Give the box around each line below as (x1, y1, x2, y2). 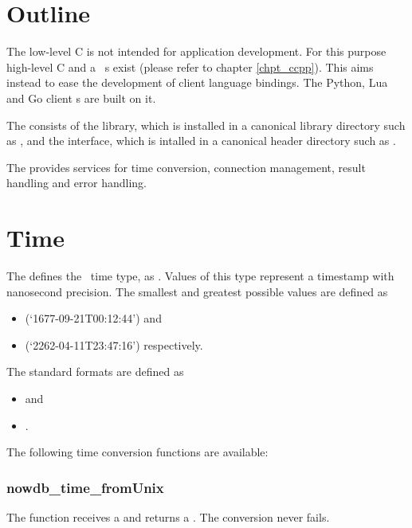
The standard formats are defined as (6, 363, 184, 380)
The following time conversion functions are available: (6, 444, 269, 460)
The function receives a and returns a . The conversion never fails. (6, 508, 330, 525)
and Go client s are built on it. (6, 89, 156, 106)
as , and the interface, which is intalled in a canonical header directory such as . (6, 132, 396, 149)
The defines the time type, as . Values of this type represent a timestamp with (6, 268, 394, 284)
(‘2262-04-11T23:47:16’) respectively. (25, 336, 203, 353)
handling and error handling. (6, 174, 147, 191)
